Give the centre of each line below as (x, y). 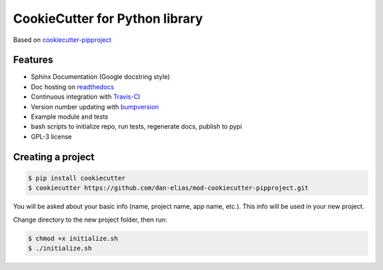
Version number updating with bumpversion (95, 107)
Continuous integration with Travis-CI (85, 97)
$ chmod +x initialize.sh (73, 238)
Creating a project (54, 157)
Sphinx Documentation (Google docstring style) (100, 77)
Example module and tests (70, 117)
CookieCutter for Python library (108, 18)
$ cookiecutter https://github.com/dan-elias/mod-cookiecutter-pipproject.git (168, 188)
